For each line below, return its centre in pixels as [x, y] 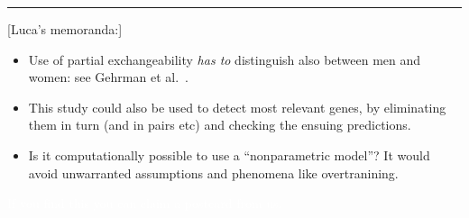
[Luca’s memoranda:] [65, 29]
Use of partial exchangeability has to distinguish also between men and [225, 59]
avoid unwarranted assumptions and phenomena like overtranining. [213, 173]
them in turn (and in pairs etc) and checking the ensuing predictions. [220, 125]
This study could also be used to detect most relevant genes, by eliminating [237, 107]
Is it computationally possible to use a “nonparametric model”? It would [229, 154]
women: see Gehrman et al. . [108, 77]
